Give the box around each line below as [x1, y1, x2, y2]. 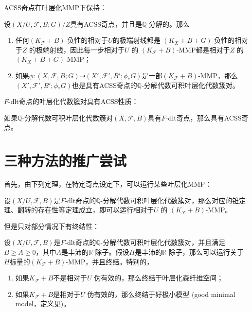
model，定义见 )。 [15, 298, 71, 309]
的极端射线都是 [112, 35, 161, 45]
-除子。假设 [92, 247, 129, 257]
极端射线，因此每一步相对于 [36, 44, 125, 54]
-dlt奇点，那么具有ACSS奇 [165, 112, 249, 122]
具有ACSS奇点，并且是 [70, 18, 142, 29]
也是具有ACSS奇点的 [72, 80, 137, 90]
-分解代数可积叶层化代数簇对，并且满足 [100, 237, 226, 247]
